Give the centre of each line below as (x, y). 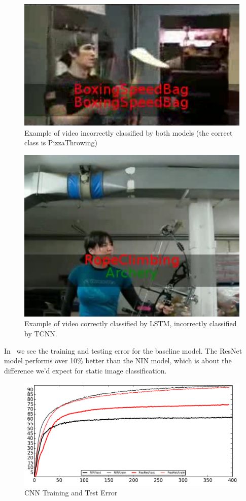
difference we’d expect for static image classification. (85, 370)
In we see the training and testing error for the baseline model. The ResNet (123, 350)
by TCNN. (41, 334)
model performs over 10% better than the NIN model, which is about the (118, 361)
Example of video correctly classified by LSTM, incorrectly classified (131, 323)
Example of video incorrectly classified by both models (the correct (129, 132)
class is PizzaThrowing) (61, 143)
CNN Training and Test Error (71, 493)
